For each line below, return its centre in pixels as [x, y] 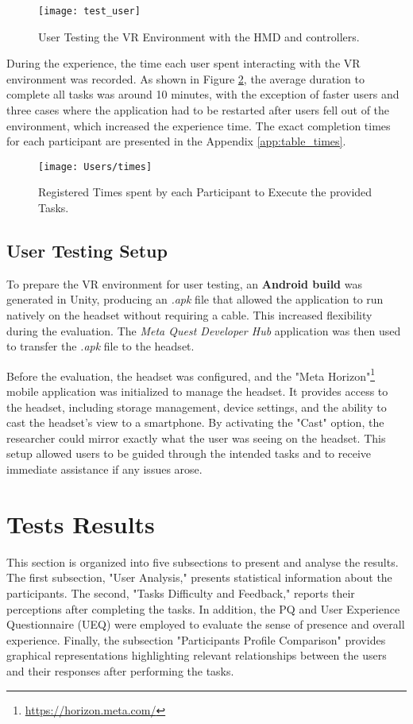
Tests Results [81, 523]
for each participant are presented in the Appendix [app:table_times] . [176, 141]
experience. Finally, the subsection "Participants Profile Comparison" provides [196, 639]
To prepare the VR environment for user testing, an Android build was [184, 283]
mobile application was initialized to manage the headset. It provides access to [197, 391]
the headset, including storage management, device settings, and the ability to [197, 407]
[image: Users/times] [95, 166]
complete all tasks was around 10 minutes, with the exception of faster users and [203, 94]
